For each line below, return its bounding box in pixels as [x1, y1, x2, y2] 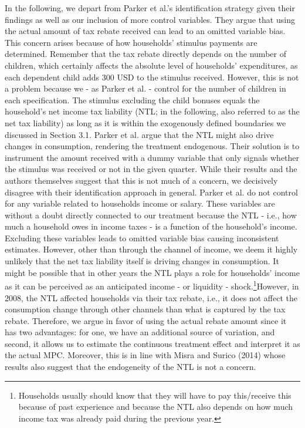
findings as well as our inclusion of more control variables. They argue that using [5, 13, 295, 25]
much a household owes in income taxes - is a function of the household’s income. [5, 220, 297, 232]
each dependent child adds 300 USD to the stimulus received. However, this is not [5, 70, 299, 83]
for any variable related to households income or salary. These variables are [5, 197, 275, 210]
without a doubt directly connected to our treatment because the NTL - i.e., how [5, 208, 297, 221]
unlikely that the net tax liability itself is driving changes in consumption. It [5, 255, 279, 267]
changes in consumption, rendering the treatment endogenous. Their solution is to [5, 140, 300, 152]
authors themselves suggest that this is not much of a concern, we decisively [5, 174, 278, 186]
